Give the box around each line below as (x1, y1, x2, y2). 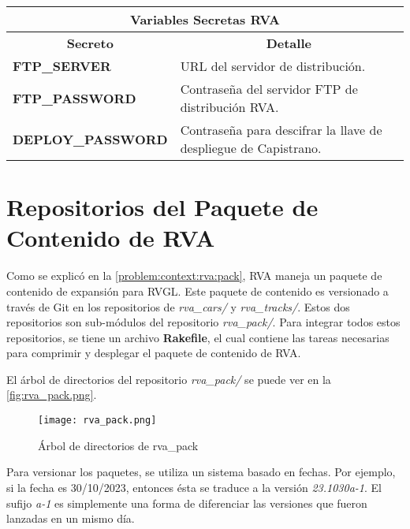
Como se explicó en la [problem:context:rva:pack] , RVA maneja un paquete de (6, 267, 382, 284)
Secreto (66, 34, 114, 52)
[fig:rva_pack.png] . (6, 386, 97, 403)
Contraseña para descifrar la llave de (180, 121, 382, 139)
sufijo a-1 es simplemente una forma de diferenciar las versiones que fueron (6, 494, 367, 511)
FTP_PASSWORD (13, 88, 136, 107)
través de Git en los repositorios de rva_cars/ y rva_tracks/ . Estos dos (6, 298, 350, 315)
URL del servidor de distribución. (180, 57, 366, 75)
